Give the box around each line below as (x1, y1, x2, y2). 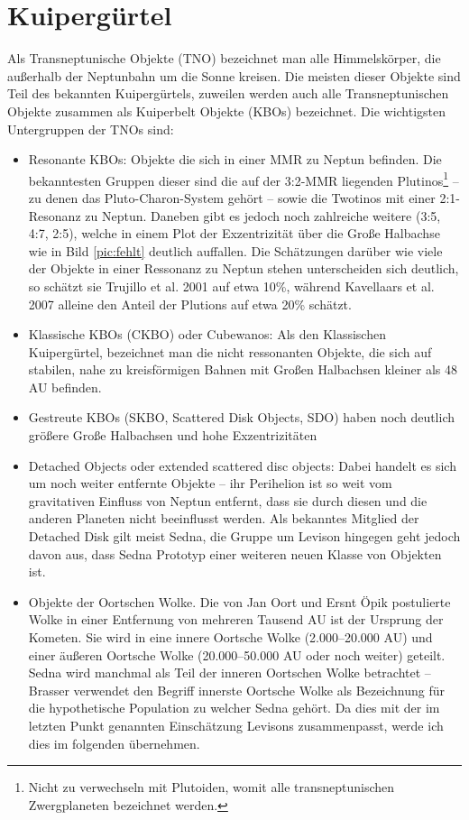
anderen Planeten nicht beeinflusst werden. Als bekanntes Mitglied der (28, 509, 419, 528)
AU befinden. (28, 377, 102, 396)
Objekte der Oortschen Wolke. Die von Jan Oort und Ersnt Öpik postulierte (28, 592, 451, 611)
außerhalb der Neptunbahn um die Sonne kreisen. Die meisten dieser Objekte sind (7, 66, 461, 85)
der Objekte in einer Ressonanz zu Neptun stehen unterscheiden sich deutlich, (28, 259, 459, 278)
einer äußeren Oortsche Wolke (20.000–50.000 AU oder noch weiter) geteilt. (28, 645, 446, 664)
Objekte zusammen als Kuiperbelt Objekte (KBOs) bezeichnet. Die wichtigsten (7, 101, 446, 120)
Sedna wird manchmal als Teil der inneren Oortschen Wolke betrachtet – (28, 663, 431, 682)
